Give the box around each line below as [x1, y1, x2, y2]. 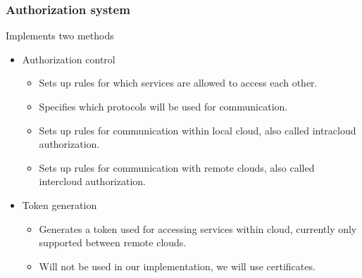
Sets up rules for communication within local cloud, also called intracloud [39, 122, 356, 137]
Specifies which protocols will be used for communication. [39, 99, 288, 113]
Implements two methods [6, 28, 114, 43]
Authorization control [22, 51, 116, 66]
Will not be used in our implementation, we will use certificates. [39, 258, 316, 273]
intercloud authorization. [39, 174, 146, 189]
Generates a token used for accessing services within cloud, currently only [39, 221, 357, 236]
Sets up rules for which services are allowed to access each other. [39, 75, 318, 90]
